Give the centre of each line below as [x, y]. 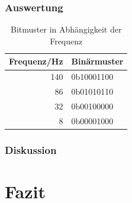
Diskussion [31, 149]
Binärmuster [97, 61]
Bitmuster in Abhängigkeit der [66, 29]
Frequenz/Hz [36, 61]
